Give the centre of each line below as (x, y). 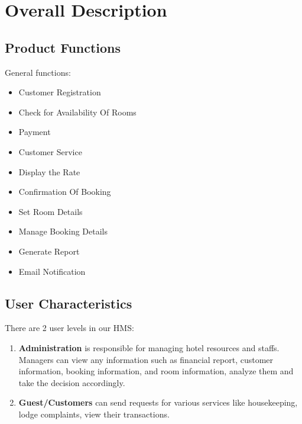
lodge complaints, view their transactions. (94, 414)
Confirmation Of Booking (65, 192)
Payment (35, 132)
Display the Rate (49, 171)
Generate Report (49, 251)
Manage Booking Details (63, 231)
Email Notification (52, 271)
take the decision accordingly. (72, 382)
